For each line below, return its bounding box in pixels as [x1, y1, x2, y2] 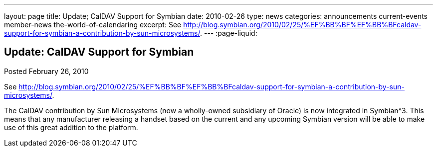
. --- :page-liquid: [200, 29, 257, 37]
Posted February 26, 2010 [4, 67, 89, 75]
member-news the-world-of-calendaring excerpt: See [4, 20, 182, 29]
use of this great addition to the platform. [4, 123, 138, 132]
